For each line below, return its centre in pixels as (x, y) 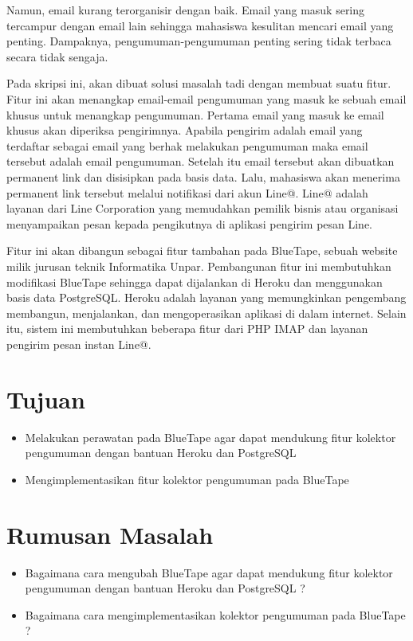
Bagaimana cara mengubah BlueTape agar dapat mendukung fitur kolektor (209, 572)
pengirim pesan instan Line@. (79, 344)
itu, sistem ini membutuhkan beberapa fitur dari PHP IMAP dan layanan (187, 328)
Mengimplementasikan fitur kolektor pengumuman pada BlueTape (187, 479)
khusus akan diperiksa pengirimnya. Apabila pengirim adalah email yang (185, 130)
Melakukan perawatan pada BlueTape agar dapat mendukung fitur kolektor (210, 437)
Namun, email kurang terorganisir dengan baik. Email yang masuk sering (186, 10)
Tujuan (46, 399)
